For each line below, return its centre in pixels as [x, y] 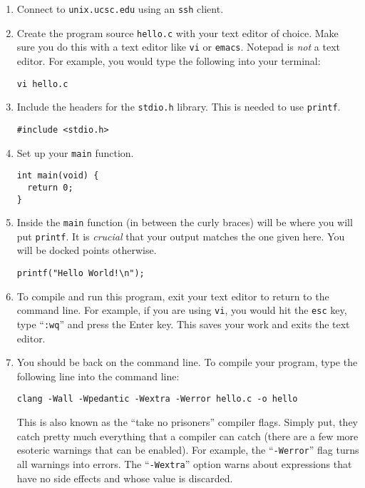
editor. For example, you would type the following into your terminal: [169, 60]
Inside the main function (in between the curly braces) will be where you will [185, 222]
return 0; [50, 187]
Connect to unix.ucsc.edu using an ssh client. [120, 9]
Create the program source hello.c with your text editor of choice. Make [178, 32]
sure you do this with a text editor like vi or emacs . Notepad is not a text [178, 47]
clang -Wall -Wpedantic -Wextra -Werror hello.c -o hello [157, 399]
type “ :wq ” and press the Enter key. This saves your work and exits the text [183, 324]
